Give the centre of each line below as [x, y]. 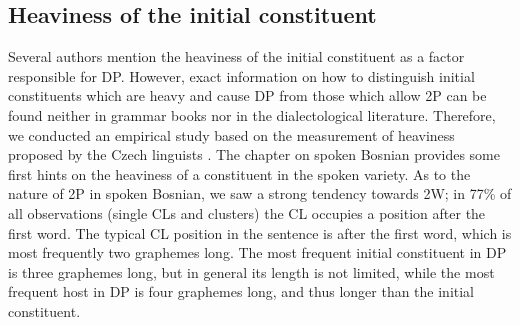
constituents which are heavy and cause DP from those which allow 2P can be [247, 95]
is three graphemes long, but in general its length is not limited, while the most [251, 271]
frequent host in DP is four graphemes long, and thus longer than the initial [241, 291]
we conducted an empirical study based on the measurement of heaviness [231, 134]
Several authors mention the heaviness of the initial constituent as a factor [236, 56]
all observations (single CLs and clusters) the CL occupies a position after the [247, 212]
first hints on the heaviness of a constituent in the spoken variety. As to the [239, 173]
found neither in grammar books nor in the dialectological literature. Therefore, [252, 114]
